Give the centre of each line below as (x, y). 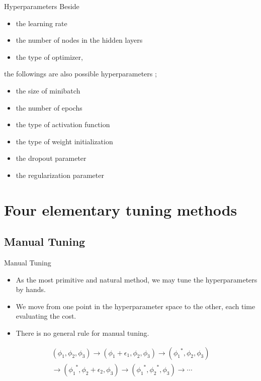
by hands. (31, 289)
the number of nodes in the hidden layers (79, 40)
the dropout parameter (51, 158)
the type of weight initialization (64, 141)
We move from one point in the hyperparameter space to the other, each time (136, 306)
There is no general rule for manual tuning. (82, 333)
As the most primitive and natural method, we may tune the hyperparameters (137, 279)
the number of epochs (49, 107)
